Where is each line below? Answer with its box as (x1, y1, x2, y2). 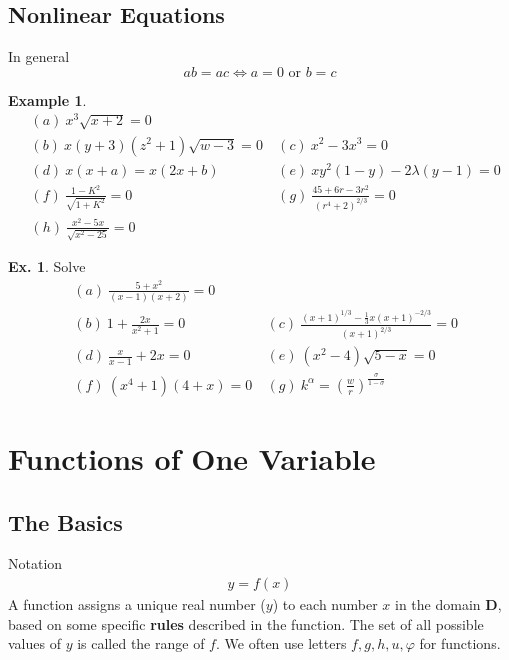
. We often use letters (215, 633, 347, 654)
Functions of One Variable (8, 437, 376, 478)
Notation (8, 553, 63, 574)
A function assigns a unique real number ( (8, 593, 266, 614)
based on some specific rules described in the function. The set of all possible (8, 613, 484, 634)
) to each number (272, 593, 378, 614)
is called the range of (77, 633, 205, 654)
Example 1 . (8, 89, 87, 110)
